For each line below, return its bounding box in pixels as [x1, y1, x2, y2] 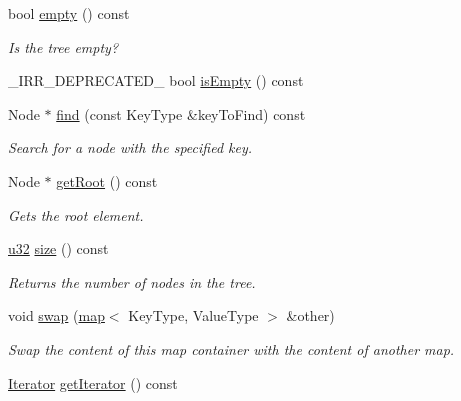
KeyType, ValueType [128, 305, 259, 326]
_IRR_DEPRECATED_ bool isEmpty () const [8, 70, 304, 91]
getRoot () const [56, 170, 158, 191]
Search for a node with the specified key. [8, 137, 253, 158]
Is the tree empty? [8, 36, 119, 57]
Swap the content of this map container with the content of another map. [8, 338, 455, 359]
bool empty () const [8, 3, 130, 23]
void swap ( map [8, 305, 105, 326]
